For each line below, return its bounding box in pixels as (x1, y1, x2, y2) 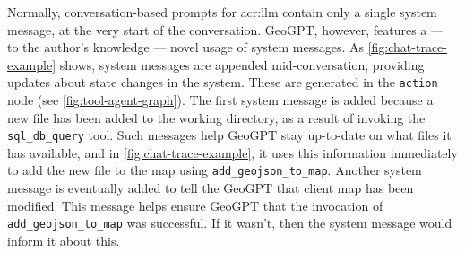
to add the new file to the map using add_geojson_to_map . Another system (7, 161, 422, 179)
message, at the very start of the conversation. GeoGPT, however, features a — (7, 20, 444, 39)
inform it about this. (7, 231, 120, 249)
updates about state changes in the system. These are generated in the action (7, 73, 438, 92)
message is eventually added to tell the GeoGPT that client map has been (7, 179, 414, 197)
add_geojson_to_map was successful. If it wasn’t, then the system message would (7, 214, 452, 232)
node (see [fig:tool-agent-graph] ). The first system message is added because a (7, 91, 434, 109)
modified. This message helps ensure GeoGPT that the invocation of (7, 196, 383, 214)
